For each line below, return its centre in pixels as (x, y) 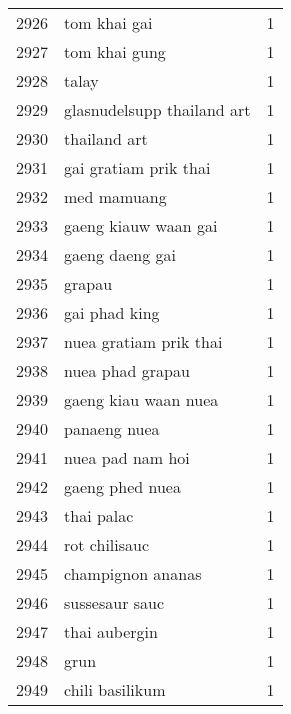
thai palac (99, 515)
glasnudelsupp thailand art (157, 109)
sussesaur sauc (114, 602)
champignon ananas (133, 573)
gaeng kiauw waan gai (141, 225)
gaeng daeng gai (120, 254)
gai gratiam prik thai (137, 167)
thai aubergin (111, 631)
